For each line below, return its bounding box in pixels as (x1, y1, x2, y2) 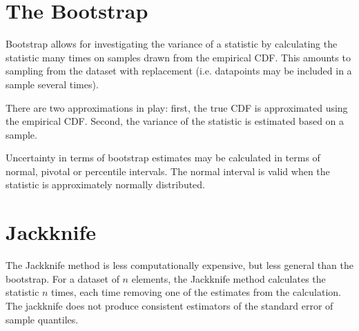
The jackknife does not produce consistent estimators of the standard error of (6, 298, 333, 312)
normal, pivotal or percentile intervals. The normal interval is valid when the (6, 163, 330, 178)
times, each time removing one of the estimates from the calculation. (51, 285, 341, 299)
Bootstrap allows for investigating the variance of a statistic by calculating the (6, 37, 338, 51)
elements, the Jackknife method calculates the (131, 271, 326, 285)
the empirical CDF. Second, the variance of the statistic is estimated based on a (6, 114, 345, 128)
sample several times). (6, 77, 99, 91)
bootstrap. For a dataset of (6, 271, 119, 285)
